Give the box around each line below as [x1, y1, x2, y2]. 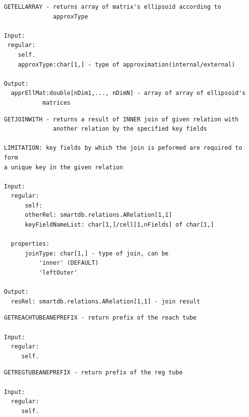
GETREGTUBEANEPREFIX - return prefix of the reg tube [4, 369, 183, 376]
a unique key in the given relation [4, 163, 123, 171]
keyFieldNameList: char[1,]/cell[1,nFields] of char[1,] [24, 221, 214, 229]
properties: [11, 240, 50, 248]
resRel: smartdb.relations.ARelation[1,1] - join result [11, 298, 200, 305]
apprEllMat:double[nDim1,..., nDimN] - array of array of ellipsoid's [11, 90, 246, 97]
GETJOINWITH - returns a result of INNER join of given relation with [4, 116, 239, 123]
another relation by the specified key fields [53, 125, 207, 133]
